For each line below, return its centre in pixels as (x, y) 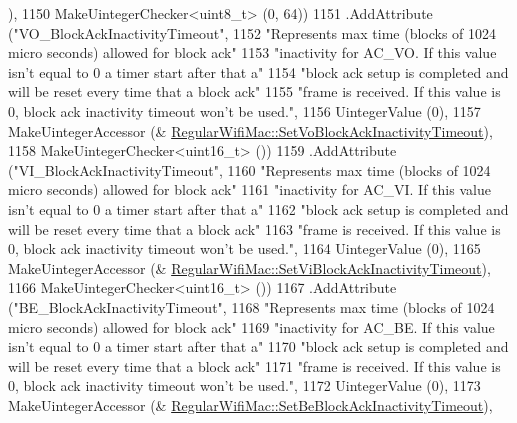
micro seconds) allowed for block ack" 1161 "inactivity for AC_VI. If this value (249, 189)
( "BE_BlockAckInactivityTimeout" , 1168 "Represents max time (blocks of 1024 (251, 306)
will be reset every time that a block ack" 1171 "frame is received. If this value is (254, 365)
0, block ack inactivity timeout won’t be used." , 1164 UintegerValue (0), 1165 (244, 248)
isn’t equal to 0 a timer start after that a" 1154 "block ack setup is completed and (258, 71)
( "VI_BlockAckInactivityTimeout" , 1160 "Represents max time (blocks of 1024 (249, 169)
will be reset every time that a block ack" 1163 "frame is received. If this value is (254, 228)
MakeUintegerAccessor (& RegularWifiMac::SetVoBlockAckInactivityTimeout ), (250, 130)
